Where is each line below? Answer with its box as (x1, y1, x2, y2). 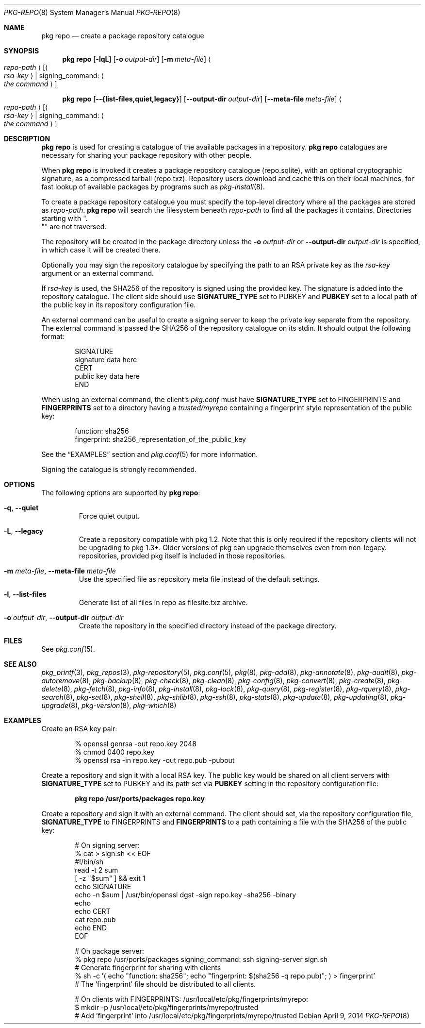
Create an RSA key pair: (41, 725, 117, 733)
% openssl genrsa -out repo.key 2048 (75, 740, 196, 748)
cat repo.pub (75, 915, 116, 924)
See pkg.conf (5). (41, 645, 95, 653)
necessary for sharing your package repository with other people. (41, 151, 252, 159)
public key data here (75, 372, 140, 380)
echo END (75, 924, 107, 932)
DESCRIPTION (4, 135, 50, 143)
